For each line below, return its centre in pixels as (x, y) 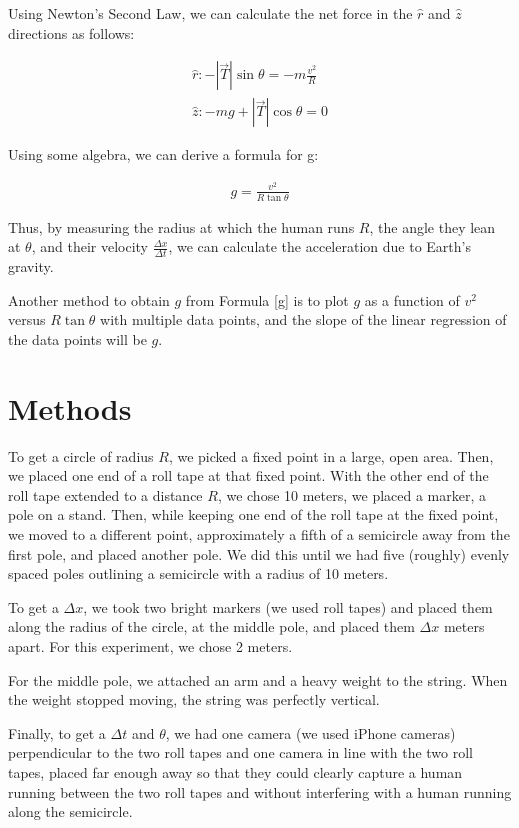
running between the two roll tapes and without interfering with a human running (260, 791)
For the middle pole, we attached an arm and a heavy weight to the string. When (258, 679)
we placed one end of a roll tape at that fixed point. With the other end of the (248, 475)
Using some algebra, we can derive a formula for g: (163, 154)
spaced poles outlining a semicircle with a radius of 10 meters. (198, 573)
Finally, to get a (57, 732)
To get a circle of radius (81, 455)
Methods (70, 407)
